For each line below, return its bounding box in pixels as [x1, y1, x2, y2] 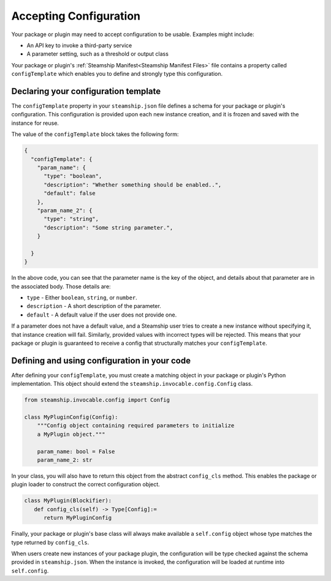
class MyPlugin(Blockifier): [24, 497, 112, 504]
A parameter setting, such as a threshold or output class [26, 50, 169, 58]
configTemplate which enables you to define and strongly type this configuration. [11, 70, 223, 78]
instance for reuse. [11, 119, 59, 127]
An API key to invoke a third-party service [26, 42, 132, 49]
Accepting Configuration [11, 9, 141, 23]
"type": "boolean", [44, 173, 102, 180]
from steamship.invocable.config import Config [24, 397, 170, 403]
